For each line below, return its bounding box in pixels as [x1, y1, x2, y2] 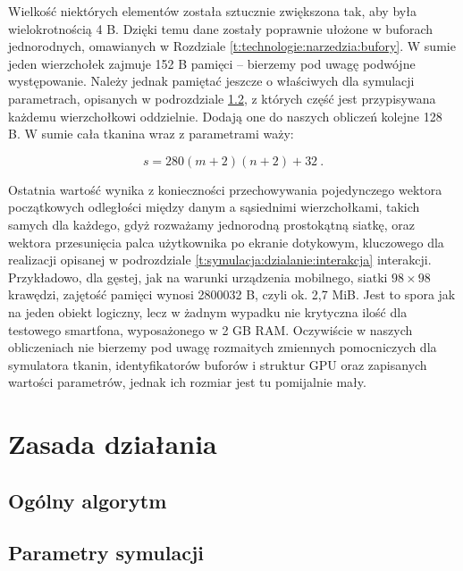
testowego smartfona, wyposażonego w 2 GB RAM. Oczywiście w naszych [8, 320, 413, 339]
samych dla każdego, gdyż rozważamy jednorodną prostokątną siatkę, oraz [8, 214, 415, 233]
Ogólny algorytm [8, 486, 167, 514]
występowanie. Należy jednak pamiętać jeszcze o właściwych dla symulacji [8, 71, 415, 90]
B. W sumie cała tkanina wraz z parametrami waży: [8, 124, 294, 143]
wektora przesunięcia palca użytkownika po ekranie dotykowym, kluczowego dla [8, 232, 444, 251]
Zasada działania [8, 425, 217, 462]
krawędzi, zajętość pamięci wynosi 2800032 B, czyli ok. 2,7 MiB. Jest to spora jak [8, 285, 456, 304]
